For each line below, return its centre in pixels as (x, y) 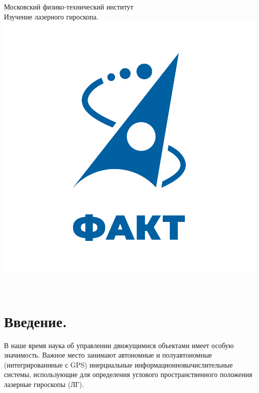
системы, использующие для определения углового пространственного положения (128, 374)
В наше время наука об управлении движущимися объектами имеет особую (119, 345)
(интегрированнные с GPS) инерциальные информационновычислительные (119, 364)
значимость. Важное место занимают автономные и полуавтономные (108, 355)
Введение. (36, 321)
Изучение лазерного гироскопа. (51, 16)
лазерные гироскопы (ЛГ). (44, 384)
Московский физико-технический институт (69, 6)
